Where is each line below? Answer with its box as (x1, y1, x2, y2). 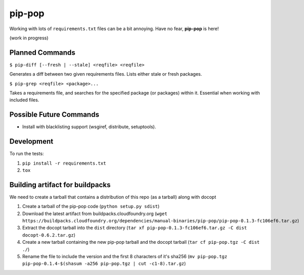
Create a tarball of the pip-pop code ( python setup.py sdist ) (22, 203, 160, 210)
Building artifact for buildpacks (9, 180, 111, 189)
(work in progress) (9, 35, 49, 41)
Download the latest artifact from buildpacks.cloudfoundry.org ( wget (22, 210, 167, 217)
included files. (9, 97, 39, 103)
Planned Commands (9, 48, 76, 57)
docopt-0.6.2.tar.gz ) (22, 232, 76, 238)
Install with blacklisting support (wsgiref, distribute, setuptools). (22, 124, 156, 130)
